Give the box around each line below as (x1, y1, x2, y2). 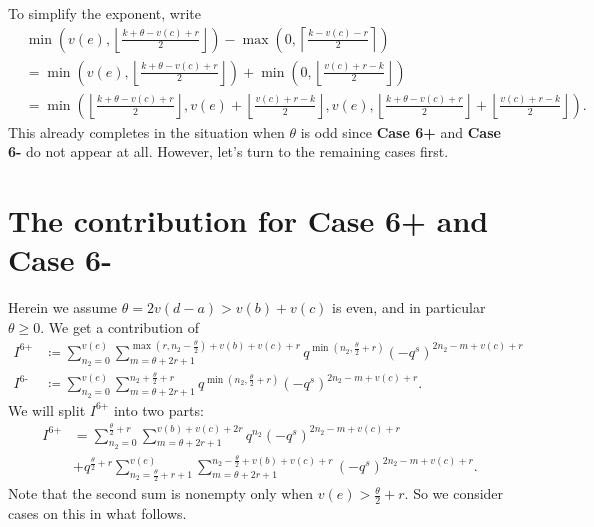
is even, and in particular (332, 297, 486, 318)
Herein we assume (8, 297, 118, 318)
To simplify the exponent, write (8, 3, 202, 23)
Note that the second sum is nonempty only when (8, 483, 314, 504)
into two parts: (113, 399, 204, 420)
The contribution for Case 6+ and (8, 200, 489, 241)
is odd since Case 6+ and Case (300, 121, 501, 142)
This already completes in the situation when (8, 121, 285, 142)
